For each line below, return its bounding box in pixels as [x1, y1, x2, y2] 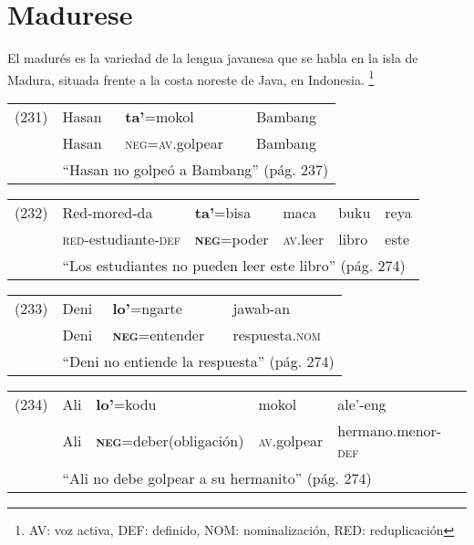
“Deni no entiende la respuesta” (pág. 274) [62, 350, 335, 372]
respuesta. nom [232, 323, 321, 345]
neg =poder [194, 227, 269, 249]
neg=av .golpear [125, 131, 223, 153]
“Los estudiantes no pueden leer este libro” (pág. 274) [62, 254, 406, 276]
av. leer [283, 227, 325, 249]
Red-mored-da [62, 201, 153, 223]
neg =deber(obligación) [96, 430, 244, 452]
